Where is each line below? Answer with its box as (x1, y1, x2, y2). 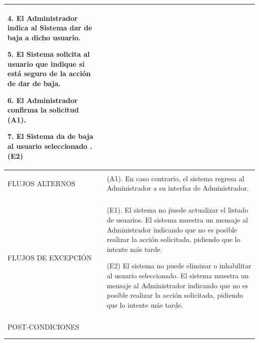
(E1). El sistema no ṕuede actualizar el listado (107, 205, 249, 215)
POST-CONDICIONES (7, 321, 80, 332)
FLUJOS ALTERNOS (7, 178, 76, 188)
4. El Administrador (7, 12, 78, 23)
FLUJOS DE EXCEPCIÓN (7, 252, 92, 262)
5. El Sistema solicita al (7, 49, 90, 59)
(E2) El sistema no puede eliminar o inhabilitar (107, 260, 252, 271)
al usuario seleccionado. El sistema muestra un (107, 270, 249, 280)
